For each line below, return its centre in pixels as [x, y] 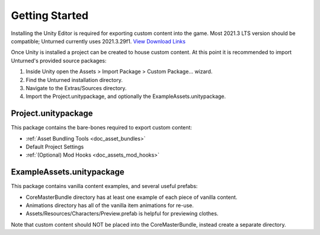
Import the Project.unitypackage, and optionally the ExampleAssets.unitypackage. [126, 96]
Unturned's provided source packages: [59, 61]
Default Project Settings [55, 147]
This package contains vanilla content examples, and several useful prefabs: [104, 186]
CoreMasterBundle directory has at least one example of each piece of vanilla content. [132, 197]
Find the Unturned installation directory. [74, 80]
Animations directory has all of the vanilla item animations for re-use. [110, 205]
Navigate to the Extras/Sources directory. [76, 88]
